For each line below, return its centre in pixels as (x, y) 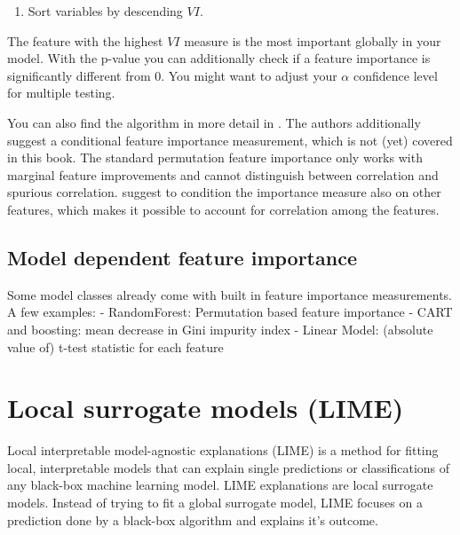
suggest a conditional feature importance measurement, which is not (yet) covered (230, 140)
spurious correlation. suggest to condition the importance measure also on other (224, 192)
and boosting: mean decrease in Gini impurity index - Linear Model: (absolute (220, 329)
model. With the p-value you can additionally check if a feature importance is (219, 58)
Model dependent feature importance (182, 257)
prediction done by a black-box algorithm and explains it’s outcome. (193, 519)
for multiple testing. (61, 93)
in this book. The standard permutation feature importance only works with (215, 157)
